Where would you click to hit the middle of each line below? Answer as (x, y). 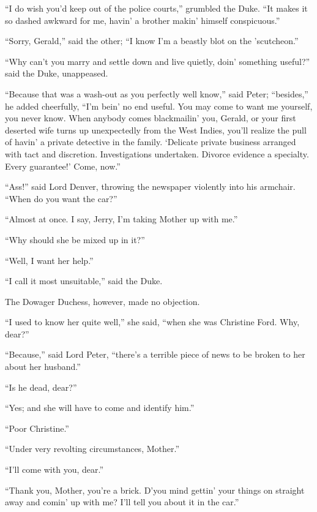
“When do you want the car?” (61, 198)
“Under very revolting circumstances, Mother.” (92, 449)
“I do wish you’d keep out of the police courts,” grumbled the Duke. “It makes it (156, 8)
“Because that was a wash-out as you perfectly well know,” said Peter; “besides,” (157, 93)
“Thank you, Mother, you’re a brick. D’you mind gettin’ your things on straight (155, 490)
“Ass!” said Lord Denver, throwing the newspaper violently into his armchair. (150, 186)
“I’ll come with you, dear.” (54, 469)
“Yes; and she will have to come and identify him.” (100, 408)
